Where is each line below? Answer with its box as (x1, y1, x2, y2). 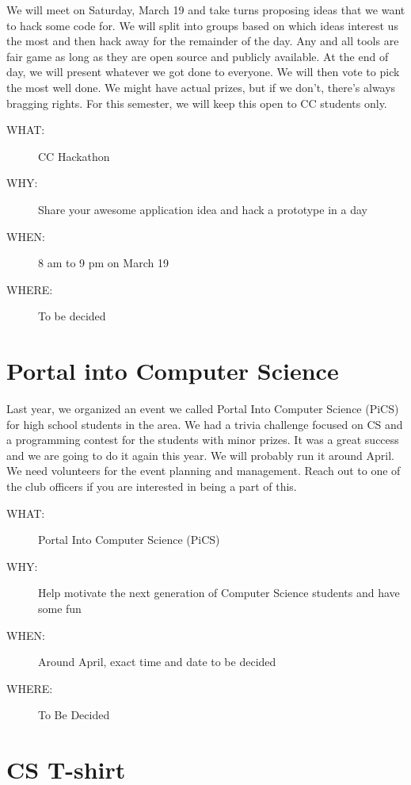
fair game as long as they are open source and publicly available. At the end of (6, 48, 389, 64)
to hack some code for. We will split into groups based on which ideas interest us (6, 17, 398, 33)
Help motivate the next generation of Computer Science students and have (38, 584, 400, 601)
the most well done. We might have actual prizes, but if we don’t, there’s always (6, 78, 396, 95)
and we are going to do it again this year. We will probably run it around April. (6, 446, 394, 463)
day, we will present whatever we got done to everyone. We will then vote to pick (6, 63, 400, 80)
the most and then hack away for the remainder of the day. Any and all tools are (6, 33, 399, 49)
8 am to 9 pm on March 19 (38, 255, 169, 271)
